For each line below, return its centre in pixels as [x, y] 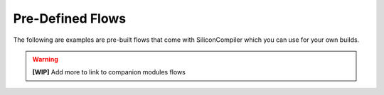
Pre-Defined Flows [70, 18]
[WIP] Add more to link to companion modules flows [109, 72]
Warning [45, 59]
